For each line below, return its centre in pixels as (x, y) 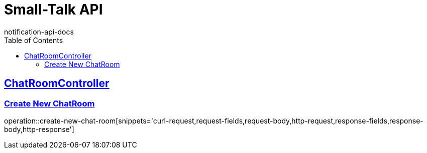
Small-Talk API (54, 9)
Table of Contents (34, 40)
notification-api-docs (39, 31)
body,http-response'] (39, 129)
